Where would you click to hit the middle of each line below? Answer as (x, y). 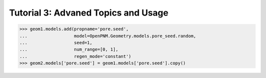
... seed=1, (56, 42)
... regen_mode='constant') (75, 56)
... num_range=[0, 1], (69, 49)
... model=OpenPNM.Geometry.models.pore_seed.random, (108, 36)
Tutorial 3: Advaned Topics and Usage (89, 13)
